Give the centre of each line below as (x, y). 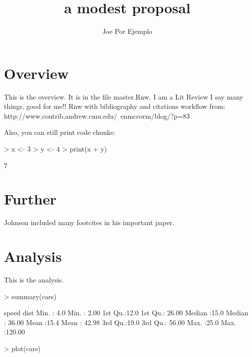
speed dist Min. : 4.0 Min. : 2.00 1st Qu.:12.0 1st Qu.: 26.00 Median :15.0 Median (126, 313)
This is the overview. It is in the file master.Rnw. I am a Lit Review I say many (124, 96)
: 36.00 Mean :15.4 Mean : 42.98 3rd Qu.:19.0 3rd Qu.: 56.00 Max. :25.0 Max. (120, 322)
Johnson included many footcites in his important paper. (89, 222)
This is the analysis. (34, 280)
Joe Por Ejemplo (127, 31)
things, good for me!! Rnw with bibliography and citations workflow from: (115, 106)
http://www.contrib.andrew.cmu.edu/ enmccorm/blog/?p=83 (97, 115)
